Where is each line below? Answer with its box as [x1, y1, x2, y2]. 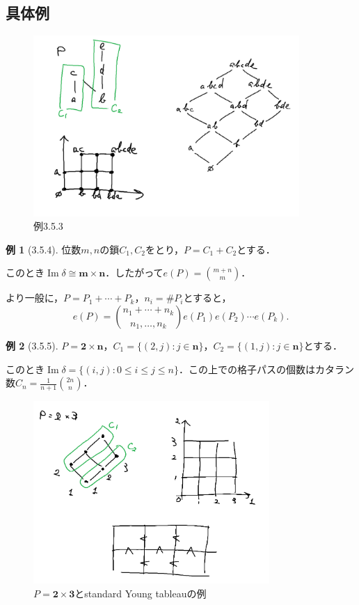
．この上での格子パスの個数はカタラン [178, 361, 354, 376]
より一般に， [6, 290, 64, 305]
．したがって [105, 265, 163, 280]
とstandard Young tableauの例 [74, 586, 207, 600]
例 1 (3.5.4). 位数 [6, 242, 81, 256]
